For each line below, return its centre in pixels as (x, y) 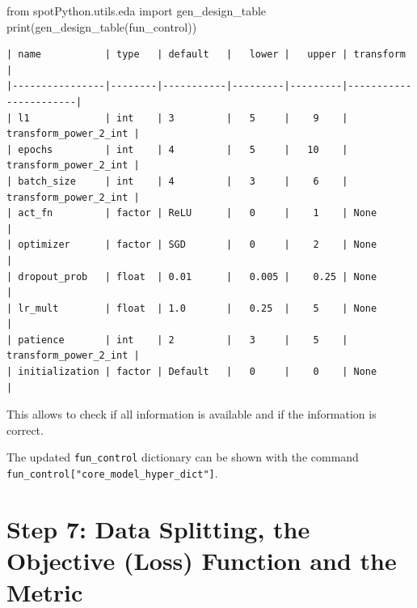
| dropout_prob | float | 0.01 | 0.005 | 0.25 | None (192, 276)
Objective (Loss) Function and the (202, 561)
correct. (25, 429)
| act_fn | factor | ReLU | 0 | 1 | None (192, 213)
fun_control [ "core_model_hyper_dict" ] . (112, 473)
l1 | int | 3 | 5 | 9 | (183, 118)
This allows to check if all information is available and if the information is (192, 414)
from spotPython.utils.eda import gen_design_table (137, 11)
